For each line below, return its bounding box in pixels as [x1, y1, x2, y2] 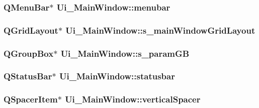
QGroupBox [4, 47, 54, 59]
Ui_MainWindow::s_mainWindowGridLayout [65, 24, 255, 36]
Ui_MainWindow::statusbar [59, 70, 175, 82]
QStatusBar [4, 70, 52, 82]
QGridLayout [4, 24, 58, 36]
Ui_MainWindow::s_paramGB [60, 47, 190, 59]
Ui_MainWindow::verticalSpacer [65, 93, 201, 105]
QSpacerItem [4, 93, 58, 105]
